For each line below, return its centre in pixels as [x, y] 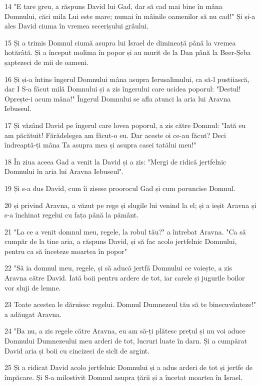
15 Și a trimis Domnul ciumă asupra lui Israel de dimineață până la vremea [120, 42]
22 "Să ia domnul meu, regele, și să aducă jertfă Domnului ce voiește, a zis [118, 268]
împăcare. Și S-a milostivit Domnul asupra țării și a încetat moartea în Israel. [123, 377]
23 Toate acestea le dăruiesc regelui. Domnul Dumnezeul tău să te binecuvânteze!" [130, 304]
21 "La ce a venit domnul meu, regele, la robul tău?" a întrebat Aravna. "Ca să [125, 231]
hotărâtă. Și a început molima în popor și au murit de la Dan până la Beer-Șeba [128, 52]
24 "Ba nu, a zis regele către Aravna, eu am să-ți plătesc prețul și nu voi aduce [125, 331]
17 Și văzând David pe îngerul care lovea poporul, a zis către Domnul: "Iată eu [125, 125]
